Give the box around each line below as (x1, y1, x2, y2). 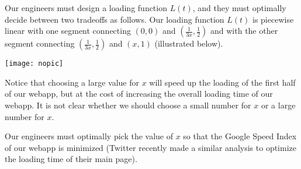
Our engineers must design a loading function (5, 2, 167, 13)
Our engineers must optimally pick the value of (5, 130, 174, 142)
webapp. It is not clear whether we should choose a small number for (5, 99, 251, 111)
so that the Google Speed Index (183, 130, 297, 142)
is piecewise (252, 13, 294, 25)
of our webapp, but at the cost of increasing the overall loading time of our (5, 87, 273, 100)
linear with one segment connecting (5, 24, 131, 37)
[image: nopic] (5, 59, 64, 68)
